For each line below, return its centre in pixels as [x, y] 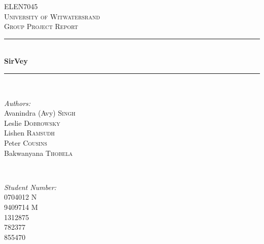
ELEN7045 [21, 6]
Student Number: [30, 187]
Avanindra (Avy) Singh [40, 113]
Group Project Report [41, 26]
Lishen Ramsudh [29, 133]
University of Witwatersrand [52, 16]
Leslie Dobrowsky [32, 123]
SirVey [16, 61]
